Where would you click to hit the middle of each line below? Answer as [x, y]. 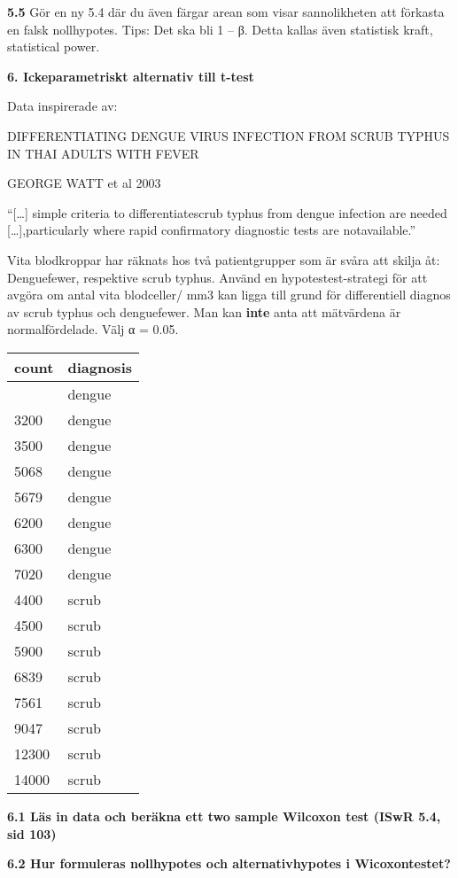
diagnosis [100, 367]
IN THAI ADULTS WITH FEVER [103, 153]
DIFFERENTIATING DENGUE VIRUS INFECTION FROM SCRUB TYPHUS [229, 135]
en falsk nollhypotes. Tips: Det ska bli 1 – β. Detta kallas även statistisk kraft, [220, 29]
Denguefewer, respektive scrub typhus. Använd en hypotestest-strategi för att [217, 277]
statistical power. [54, 47]
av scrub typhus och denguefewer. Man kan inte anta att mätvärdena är [204, 311]
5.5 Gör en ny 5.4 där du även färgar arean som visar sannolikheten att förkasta [226, 12]
